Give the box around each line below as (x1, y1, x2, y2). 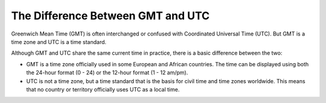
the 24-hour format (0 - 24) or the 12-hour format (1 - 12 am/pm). (26, 69, 188, 76)
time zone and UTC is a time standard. (11, 38, 107, 45)
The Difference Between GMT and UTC (11, 9, 210, 22)
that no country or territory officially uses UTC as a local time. (26, 86, 180, 93)
